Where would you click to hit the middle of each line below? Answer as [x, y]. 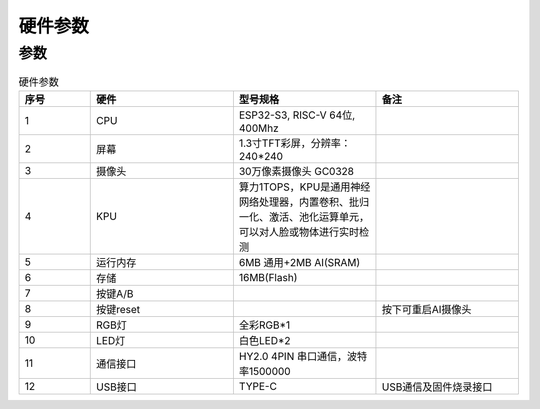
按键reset [118, 309]
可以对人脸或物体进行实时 [299, 232]
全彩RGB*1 [264, 325]
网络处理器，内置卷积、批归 [304, 202]
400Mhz [258, 128]
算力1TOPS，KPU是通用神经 [304, 187]
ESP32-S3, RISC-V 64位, [296, 115]
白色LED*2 [264, 340]
